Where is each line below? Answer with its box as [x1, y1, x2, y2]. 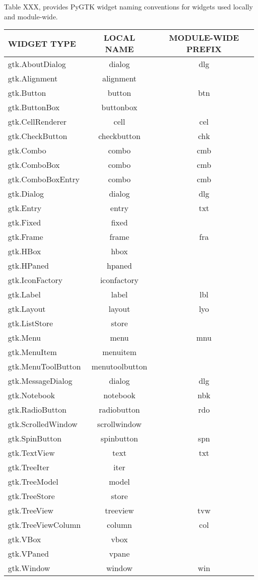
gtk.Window [8, 562, 50, 574]
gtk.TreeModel [8, 476, 59, 488]
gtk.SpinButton [8, 433, 62, 444]
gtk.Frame [8, 231, 43, 243]
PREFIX [186, 43, 222, 55]
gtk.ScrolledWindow [8, 418, 78, 430]
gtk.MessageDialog [8, 375, 72, 387]
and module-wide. [4, 11, 58, 21]
